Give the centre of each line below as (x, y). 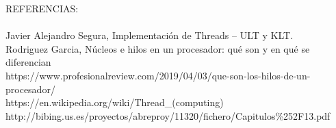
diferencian (28, 62)
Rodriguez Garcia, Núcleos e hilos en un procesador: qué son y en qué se (158, 48)
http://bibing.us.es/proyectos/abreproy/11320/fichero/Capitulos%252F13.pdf (168, 115)
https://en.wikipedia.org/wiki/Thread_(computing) (115, 102)
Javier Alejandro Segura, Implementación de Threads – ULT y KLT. (150, 35)
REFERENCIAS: (42, 8)
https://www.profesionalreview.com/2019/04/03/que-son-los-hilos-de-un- (158, 75)
